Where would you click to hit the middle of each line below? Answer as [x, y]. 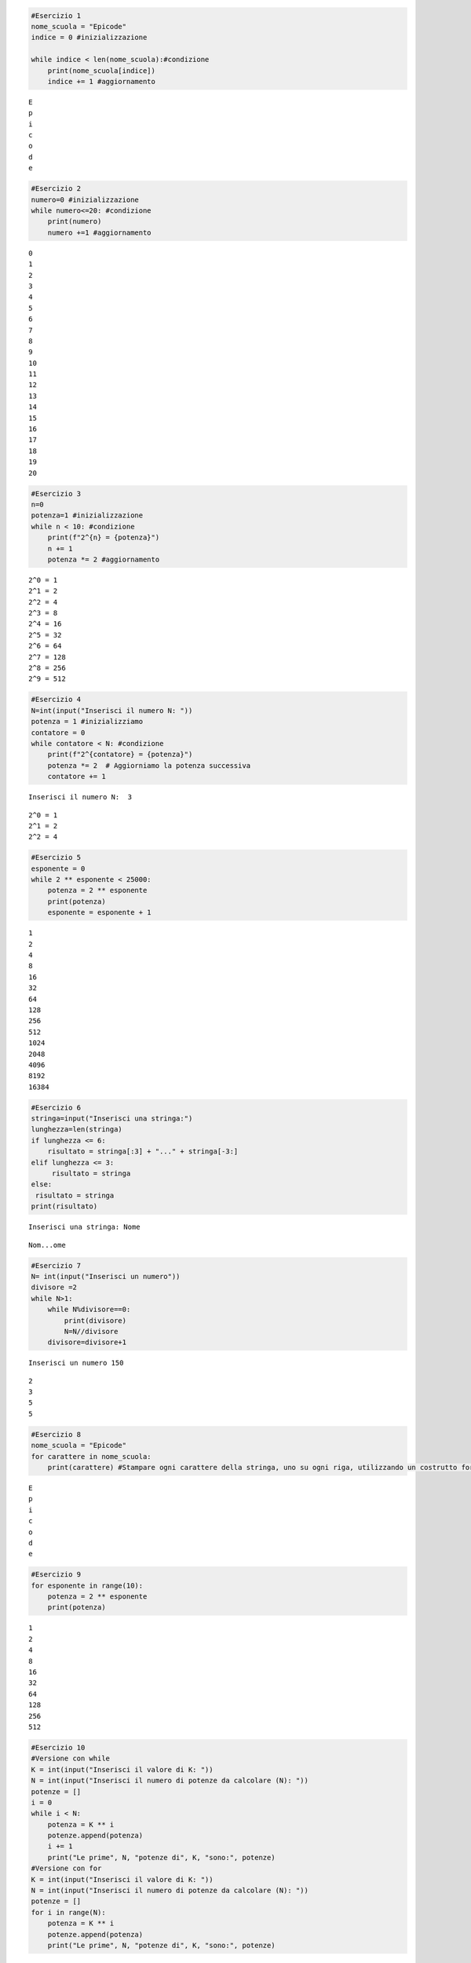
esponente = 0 [58, 868]
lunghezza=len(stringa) [77, 1130]
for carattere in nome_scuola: [91, 1456]
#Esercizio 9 [56, 1575]
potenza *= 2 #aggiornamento [104, 559]
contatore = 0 [58, 733]
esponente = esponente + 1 [100, 912]
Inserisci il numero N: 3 [80, 797]
